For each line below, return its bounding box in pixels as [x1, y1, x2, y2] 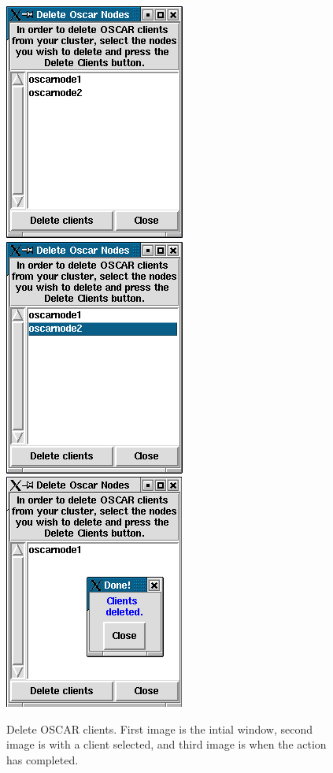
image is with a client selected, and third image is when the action [6, 736, 327, 753]
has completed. [6, 751, 79, 767]
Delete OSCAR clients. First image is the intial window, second [6, 720, 313, 737]
